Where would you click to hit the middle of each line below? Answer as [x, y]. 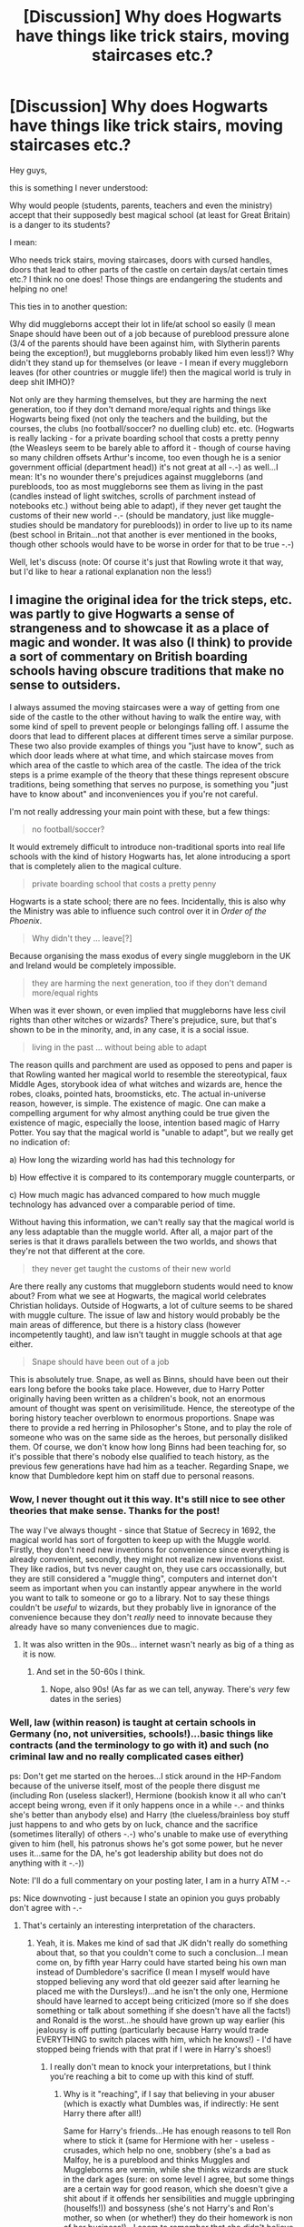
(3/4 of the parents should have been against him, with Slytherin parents [145, 343]
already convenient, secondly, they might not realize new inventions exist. [147, 1559]
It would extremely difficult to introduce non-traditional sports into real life [147, 846]
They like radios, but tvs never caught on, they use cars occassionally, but [148, 1569]
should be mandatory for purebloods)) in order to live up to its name [166, 525]
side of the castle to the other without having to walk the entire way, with [145, 717]
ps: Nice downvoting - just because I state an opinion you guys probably [145, 1898]
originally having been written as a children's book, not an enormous [137, 1398]
